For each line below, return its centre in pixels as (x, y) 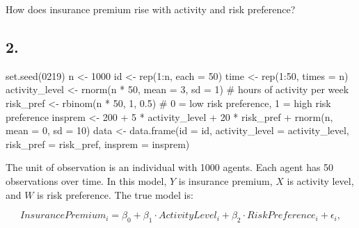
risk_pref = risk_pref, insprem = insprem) (98, 144)
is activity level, (320, 180)
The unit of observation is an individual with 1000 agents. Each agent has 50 (170, 167)
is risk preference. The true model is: (115, 194)
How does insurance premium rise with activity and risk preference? (151, 9)
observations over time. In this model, (86, 180)
